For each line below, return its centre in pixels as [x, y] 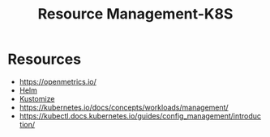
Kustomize [37, 98]
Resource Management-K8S [135, 14]
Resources [45, 59]
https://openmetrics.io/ [58, 81]
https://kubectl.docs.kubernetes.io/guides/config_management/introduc [140, 116]
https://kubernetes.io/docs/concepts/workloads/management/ [124, 107]
